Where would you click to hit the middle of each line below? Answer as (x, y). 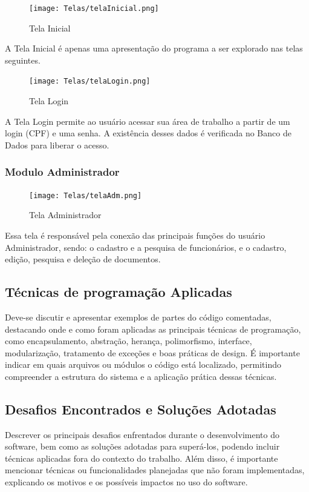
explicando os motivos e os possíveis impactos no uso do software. (126, 482)
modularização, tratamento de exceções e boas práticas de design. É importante (152, 352)
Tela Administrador (65, 215)
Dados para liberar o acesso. (57, 145)
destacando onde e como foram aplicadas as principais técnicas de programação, (153, 329)
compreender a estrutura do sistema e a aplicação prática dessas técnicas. (141, 376)
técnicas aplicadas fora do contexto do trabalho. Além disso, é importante (141, 458)
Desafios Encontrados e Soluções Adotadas (141, 409)
